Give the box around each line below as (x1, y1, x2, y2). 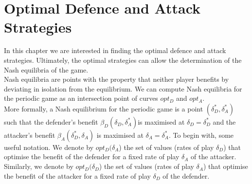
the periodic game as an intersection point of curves (4, 93, 158, 103)
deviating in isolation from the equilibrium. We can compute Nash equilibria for (4, 83, 242, 93)
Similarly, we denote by (4, 161, 73, 171)
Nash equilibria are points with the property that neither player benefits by (4, 74, 229, 84)
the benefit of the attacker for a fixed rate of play (4, 170, 151, 181)
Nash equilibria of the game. (4, 64, 89, 74)
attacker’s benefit (4, 129, 55, 140)
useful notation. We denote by (4, 142, 94, 152)
